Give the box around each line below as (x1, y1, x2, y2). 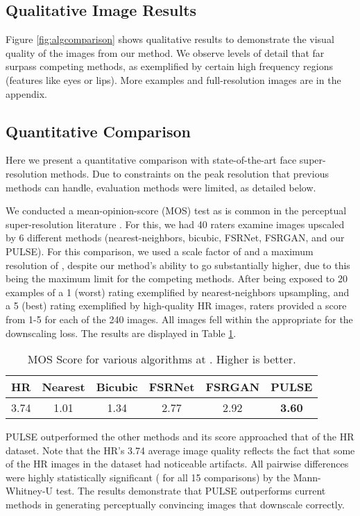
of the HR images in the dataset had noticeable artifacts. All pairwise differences (6, 456, 349, 471)
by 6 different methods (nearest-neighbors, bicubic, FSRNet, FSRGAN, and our (6, 230, 345, 245)
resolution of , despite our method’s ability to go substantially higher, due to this (6, 257, 350, 272)
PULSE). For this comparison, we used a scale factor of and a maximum (6, 243, 314, 258)
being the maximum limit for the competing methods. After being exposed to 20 (6, 271, 348, 286)
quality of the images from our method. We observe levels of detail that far (6, 45, 325, 60)
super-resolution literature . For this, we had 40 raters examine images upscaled (6, 216, 345, 231)
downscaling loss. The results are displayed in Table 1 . (6, 325, 237, 340)
